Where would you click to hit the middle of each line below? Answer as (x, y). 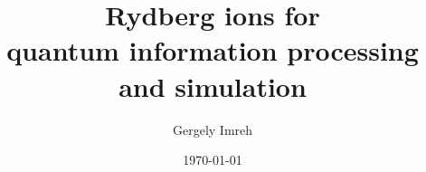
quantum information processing (213, 50)
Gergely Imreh (213, 129)
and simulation (213, 86)
